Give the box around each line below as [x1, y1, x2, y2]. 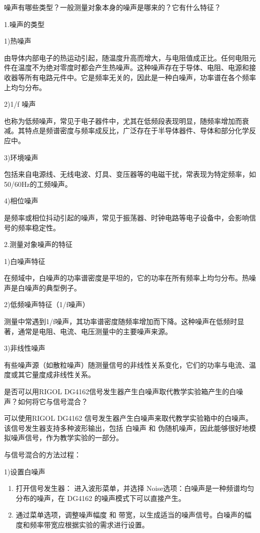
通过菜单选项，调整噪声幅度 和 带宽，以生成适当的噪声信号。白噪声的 [15, 509, 245, 520]
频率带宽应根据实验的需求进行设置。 [29, 519, 149, 529]
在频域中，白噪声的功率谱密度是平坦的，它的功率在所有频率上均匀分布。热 [4, 273, 249, 283]
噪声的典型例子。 [24, 282, 81, 293]
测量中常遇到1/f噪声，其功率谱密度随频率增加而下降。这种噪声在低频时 [4, 316, 237, 327]
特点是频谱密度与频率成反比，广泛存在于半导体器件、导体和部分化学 [24, 125, 249, 136]
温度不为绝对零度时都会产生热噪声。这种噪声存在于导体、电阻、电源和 [17, 62, 249, 73]
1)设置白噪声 [4, 466, 45, 476]
